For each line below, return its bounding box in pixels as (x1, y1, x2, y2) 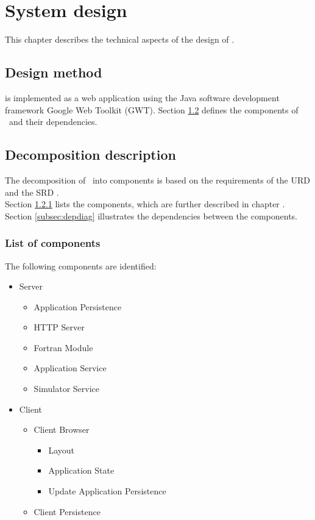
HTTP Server (34, 321, 85, 333)
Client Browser (34, 423, 90, 436)
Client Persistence (34, 505, 101, 518)
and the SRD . (5, 185, 59, 198)
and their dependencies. (9, 115, 97, 128)
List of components (5, 235, 101, 251)
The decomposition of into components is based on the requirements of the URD (5, 173, 310, 186)
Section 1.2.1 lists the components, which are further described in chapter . (5, 198, 285, 210)
